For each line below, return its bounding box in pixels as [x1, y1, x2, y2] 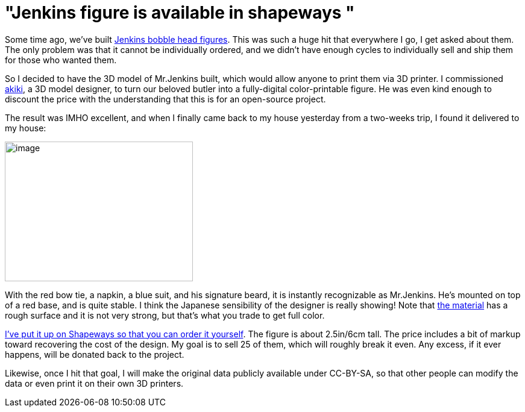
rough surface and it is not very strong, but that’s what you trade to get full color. [5, 310, 325, 320]
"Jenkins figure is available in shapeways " [5, 2, 355, 23]
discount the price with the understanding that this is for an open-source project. [5, 93, 326, 104]
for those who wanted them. [5, 54, 117, 65]
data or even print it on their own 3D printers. [5, 378, 184, 389]
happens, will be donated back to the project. [5, 349, 184, 360]
